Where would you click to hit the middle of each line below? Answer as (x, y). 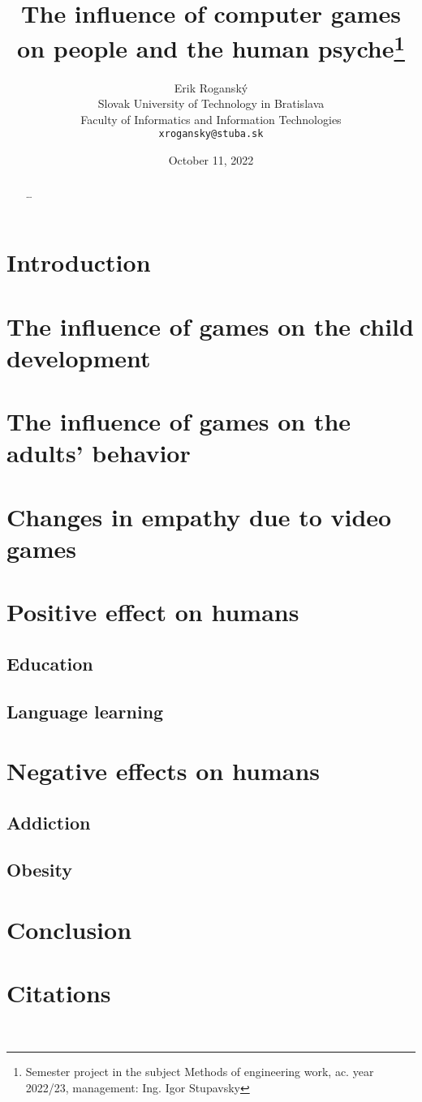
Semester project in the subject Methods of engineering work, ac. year (200, 1071)
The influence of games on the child (210, 326)
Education (50, 663)
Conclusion (69, 930)
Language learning (85, 711)
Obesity (39, 870)
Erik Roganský (211, 87)
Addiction (49, 822)
